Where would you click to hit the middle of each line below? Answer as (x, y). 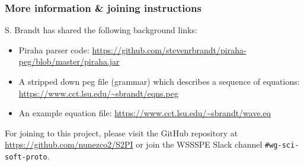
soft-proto (26, 157)
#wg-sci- (282, 146)
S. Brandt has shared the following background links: (101, 30)
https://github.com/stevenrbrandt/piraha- (169, 50)
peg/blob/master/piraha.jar (69, 61)
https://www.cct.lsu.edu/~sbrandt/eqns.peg (98, 93)
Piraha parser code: (54, 50)
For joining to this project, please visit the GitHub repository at (121, 133)
